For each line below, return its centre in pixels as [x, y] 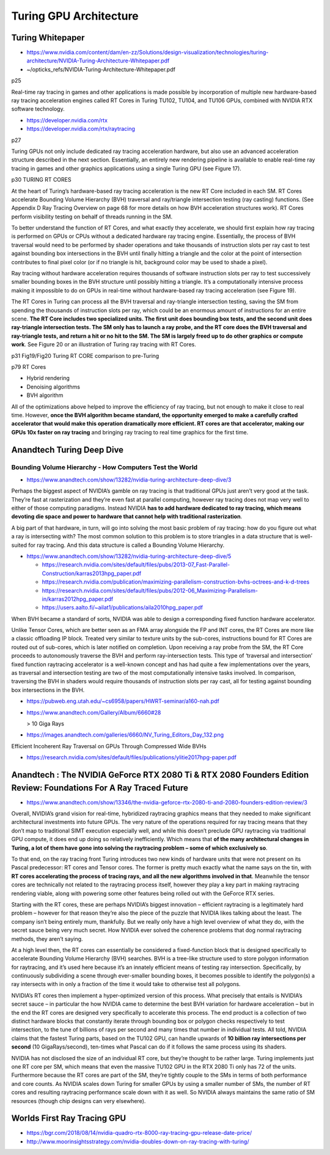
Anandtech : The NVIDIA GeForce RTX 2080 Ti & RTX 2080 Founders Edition [160, 775]
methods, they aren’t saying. [47, 938]
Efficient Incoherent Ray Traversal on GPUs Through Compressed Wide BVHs [109, 746]
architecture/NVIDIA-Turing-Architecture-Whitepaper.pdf [98, 61]
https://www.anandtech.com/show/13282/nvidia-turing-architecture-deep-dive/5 [129, 556]
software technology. [38, 109]
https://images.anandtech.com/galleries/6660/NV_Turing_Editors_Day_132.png [125, 735]
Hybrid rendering [48, 378]
